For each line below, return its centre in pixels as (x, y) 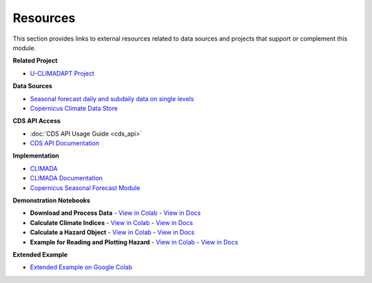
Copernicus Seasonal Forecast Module (85, 188)
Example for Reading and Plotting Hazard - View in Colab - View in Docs (134, 242)
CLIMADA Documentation (66, 178)
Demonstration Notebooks (52, 200)
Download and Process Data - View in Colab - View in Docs (115, 213)
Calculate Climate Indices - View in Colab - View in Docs (111, 222)
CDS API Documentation (65, 143)
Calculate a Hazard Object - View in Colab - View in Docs (112, 232)
